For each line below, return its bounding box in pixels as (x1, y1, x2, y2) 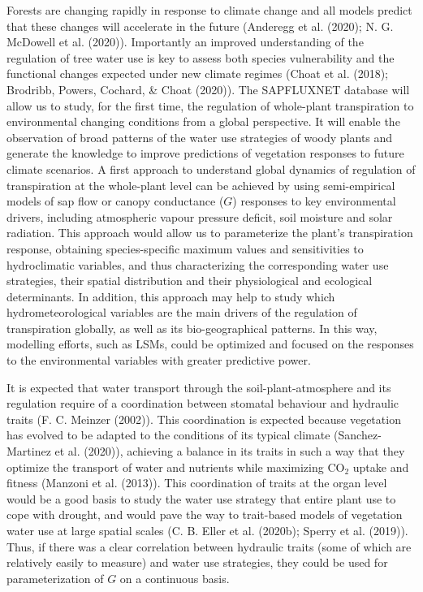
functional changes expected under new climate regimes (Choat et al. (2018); (6, 65, 388, 82)
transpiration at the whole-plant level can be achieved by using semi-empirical (6, 176, 395, 193)
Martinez (6, 443, 51, 460)
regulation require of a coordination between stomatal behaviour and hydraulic (6, 395, 399, 412)
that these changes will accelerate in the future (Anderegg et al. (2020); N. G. (6, 17, 394, 34)
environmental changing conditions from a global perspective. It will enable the (6, 113, 400, 130)
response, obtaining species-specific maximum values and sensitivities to (6, 240, 364, 257)
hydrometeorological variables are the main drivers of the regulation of (6, 304, 357, 321)
